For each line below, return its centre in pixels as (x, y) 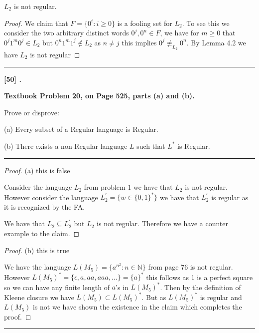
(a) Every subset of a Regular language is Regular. (81, 129)
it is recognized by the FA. (45, 206)
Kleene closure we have (39, 297)
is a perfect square (225, 277)
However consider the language (51, 197)
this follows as (168, 277)
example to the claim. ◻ (42, 233)
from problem (105, 187)
